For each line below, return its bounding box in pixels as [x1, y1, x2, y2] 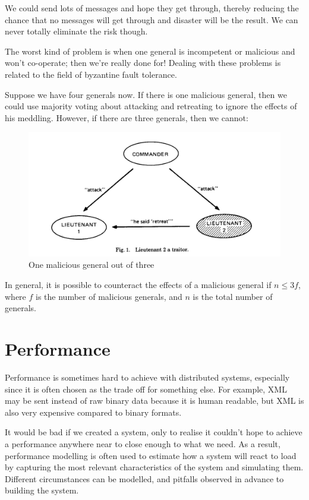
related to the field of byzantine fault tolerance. [5, 68, 177, 80]
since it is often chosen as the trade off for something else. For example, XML [5, 382, 287, 395]
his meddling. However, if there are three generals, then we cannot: [5, 111, 248, 124]
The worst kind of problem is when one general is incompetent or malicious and [5, 45, 295, 57]
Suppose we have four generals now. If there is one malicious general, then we [5, 88, 287, 100]
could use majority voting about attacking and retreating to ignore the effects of [5, 100, 297, 112]
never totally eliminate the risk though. [5, 25, 148, 37]
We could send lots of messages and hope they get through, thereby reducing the [5, 2, 299, 14]
